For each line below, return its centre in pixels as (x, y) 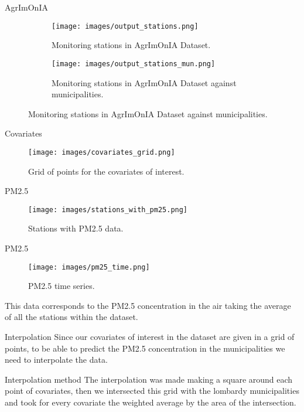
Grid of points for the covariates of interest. (106, 171)
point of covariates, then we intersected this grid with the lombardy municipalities (152, 391)
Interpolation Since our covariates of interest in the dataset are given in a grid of (150, 336)
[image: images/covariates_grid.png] (102, 152)
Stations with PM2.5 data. (76, 228)
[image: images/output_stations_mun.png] (134, 64)
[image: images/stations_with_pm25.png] (108, 210)
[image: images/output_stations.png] (125, 26)
